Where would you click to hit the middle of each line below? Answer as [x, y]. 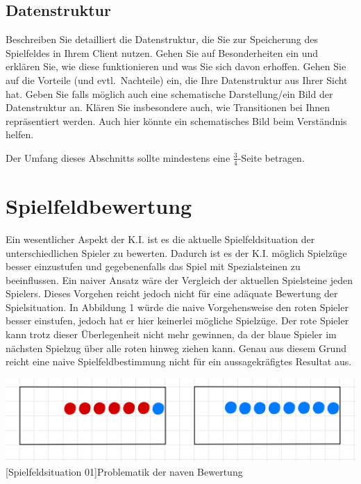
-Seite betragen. [271, 157]
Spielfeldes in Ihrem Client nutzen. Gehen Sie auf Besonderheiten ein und [162, 52]
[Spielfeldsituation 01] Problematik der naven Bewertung [124, 471]
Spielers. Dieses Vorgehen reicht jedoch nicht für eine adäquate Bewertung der [172, 293]
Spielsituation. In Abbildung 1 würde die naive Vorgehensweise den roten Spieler [177, 307]
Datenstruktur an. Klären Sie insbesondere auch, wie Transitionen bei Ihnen [168, 107]
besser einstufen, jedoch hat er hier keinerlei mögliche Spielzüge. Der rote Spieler [177, 320]
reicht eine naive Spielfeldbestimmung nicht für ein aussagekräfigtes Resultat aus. [179, 361]
